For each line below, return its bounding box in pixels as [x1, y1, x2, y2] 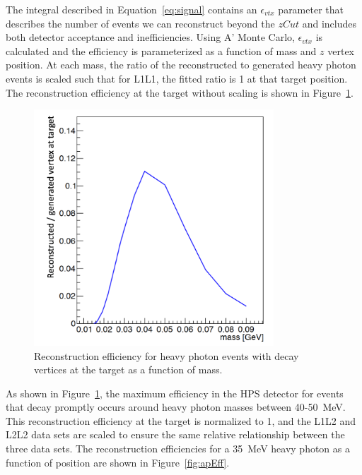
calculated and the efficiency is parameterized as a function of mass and [6, 43, 317, 58]
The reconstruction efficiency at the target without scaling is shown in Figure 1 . [6, 85, 354, 100]
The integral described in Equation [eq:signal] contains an [6, 2, 257, 16]
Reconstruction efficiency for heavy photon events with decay [34, 348, 299, 363]
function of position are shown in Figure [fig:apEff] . [6, 455, 230, 469]
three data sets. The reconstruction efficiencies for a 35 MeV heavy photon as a [6, 441, 350, 456]
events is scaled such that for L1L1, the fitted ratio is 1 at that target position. [6, 71, 348, 85]
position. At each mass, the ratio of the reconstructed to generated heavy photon [6, 57, 356, 72]
